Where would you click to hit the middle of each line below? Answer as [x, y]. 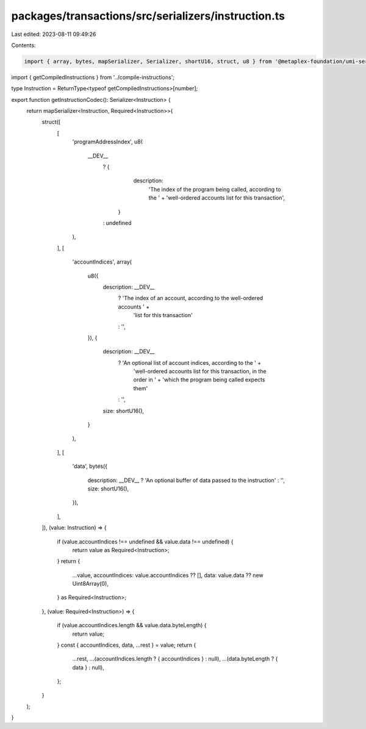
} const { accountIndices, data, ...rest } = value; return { [127, 645]
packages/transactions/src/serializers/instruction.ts [148, 16]
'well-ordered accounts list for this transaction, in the [200, 372]
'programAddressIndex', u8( [108, 142]
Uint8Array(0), [91, 584]
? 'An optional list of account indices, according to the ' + [190, 362]
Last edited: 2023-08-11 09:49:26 [54, 34]
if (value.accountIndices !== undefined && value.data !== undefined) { [145, 541]
